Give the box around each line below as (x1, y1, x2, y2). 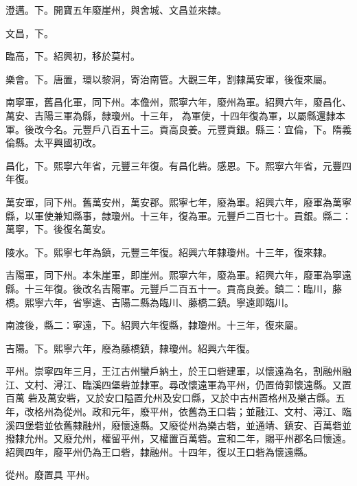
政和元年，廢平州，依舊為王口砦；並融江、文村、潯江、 (91, 404, 342, 419)
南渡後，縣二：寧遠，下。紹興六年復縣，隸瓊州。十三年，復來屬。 (5, 318, 303, 332)
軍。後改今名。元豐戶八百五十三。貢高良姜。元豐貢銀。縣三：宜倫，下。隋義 (5, 121, 352, 136)
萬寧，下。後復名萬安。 (5, 222, 111, 236)
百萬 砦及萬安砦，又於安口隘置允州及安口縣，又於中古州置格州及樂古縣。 (5, 391, 336, 405)
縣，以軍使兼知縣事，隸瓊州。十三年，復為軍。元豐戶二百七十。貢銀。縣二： (5, 208, 352, 222)
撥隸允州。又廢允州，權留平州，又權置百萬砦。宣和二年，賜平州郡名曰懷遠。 (5, 431, 352, 445)
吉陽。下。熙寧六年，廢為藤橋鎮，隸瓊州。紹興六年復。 (5, 340, 255, 355)
